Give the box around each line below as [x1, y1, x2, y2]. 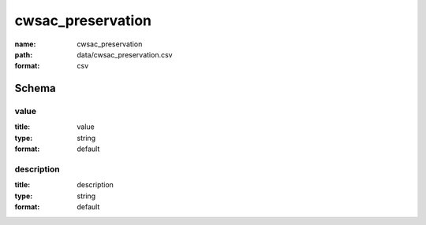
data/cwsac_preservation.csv [77, 50, 173, 59]
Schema [14, 82, 57, 95]
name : [14, 39, 36, 49]
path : [14, 50, 33, 59]
